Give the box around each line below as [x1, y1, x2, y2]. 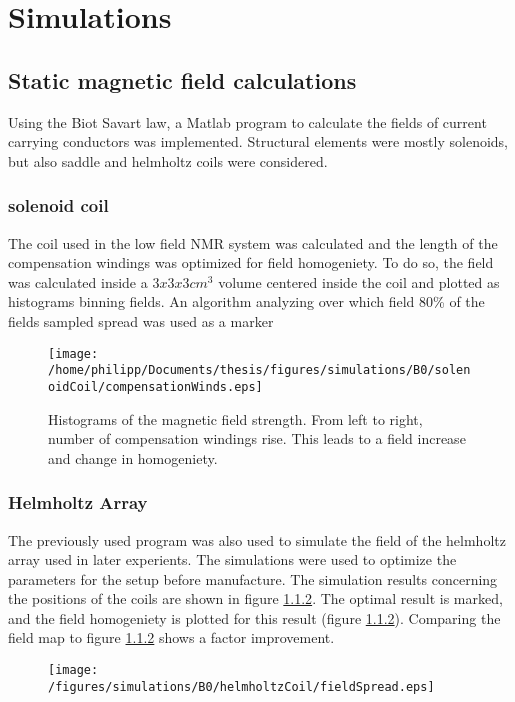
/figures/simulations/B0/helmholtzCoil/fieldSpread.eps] [48, 679, 435, 694]
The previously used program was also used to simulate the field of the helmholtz [8, 529, 506, 550]
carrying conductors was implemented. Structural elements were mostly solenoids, [8, 131, 508, 152]
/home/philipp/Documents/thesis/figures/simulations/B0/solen [48, 363, 471, 378]
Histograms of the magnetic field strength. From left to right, [48, 408, 423, 429]
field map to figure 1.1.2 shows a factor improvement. [8, 627, 335, 648]
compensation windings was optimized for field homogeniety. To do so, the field [8, 252, 494, 273]
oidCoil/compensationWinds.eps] [48, 379, 263, 394]
